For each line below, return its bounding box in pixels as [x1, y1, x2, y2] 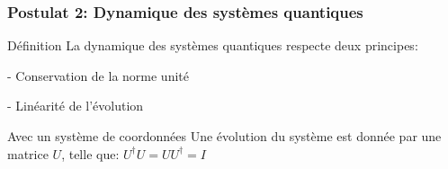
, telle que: [61, 144, 120, 163]
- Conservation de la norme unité [7, 66, 189, 84]
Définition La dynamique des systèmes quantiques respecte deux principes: [7, 36, 418, 55]
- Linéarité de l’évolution [7, 96, 144, 115]
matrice [7, 144, 49, 163]
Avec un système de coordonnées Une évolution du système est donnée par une [7, 127, 442, 145]
